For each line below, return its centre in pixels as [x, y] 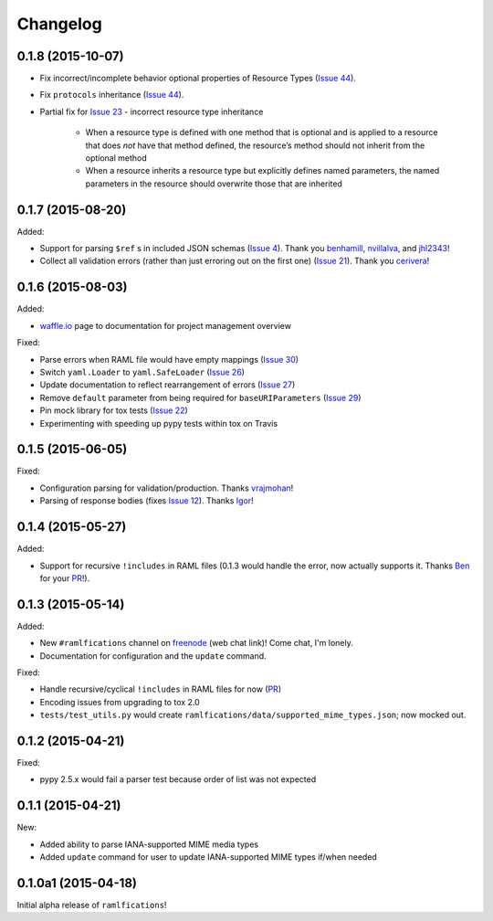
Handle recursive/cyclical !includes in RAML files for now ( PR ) [161, 689]
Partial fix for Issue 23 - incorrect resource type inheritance [152, 111]
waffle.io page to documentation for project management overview [166, 325]
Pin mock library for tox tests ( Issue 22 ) [114, 410]
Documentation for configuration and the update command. [153, 656]
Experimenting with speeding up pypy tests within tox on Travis [159, 423]
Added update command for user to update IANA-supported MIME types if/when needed [209, 857]
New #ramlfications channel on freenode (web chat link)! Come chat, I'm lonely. [196, 643]
